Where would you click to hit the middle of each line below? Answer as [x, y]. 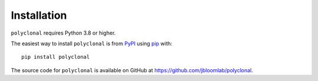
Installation [39, 15]
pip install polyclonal [56, 57]
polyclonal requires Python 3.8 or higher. [63, 33]
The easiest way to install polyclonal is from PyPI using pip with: [92, 43]
